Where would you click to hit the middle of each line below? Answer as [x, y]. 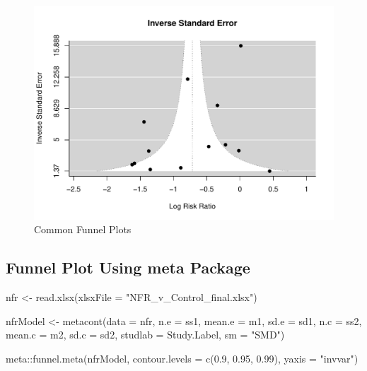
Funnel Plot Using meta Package [128, 267]
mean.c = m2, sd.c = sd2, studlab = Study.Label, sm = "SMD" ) [145, 335]
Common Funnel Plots [83, 229]
